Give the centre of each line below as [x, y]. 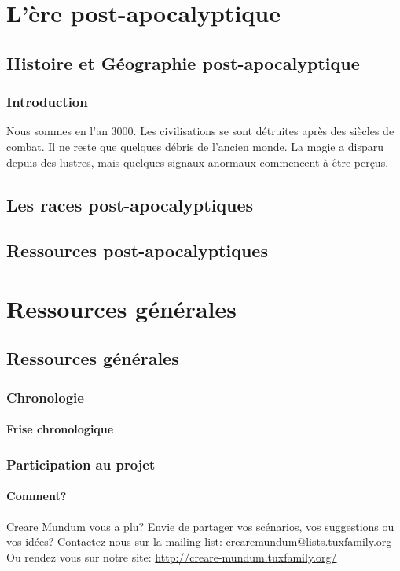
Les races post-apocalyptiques [130, 204]
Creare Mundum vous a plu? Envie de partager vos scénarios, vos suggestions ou [200, 526]
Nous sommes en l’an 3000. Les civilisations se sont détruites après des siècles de [200, 131]
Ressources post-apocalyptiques [137, 251]
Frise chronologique [60, 429]
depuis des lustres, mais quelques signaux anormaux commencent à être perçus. [198, 162]
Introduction [47, 102]
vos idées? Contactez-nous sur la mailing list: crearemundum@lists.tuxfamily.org [199, 542]
